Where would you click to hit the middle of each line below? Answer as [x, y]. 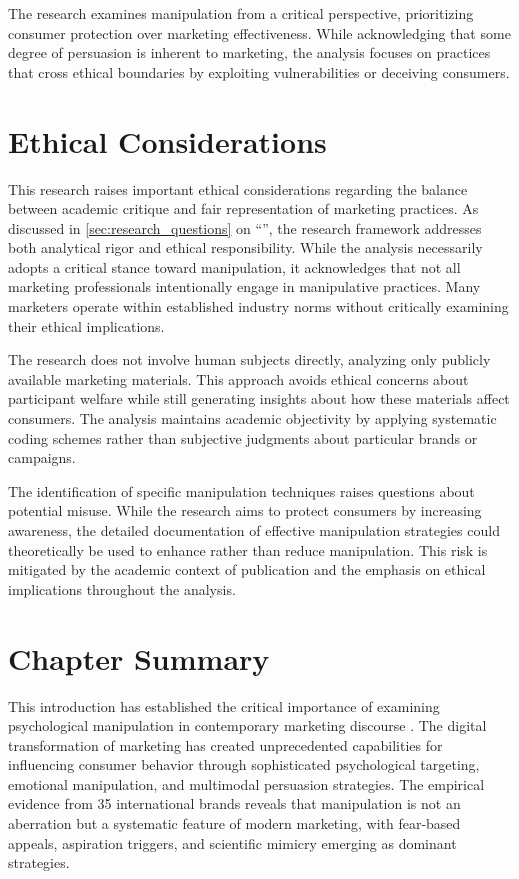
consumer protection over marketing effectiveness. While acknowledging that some [259, 32]
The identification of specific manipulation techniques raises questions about [241, 490]
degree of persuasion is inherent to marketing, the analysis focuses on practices [249, 52]
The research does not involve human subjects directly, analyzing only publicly [249, 359]
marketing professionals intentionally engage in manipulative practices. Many [244, 286]
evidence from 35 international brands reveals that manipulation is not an [234, 803]
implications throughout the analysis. [122, 588]
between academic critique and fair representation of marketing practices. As [243, 208]
